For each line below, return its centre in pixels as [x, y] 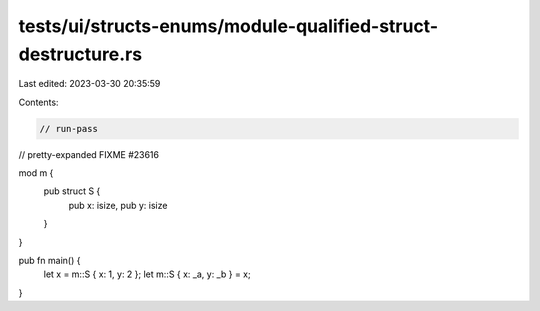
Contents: [38, 102]
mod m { [36, 173]
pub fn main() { [49, 261]
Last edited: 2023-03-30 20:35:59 [89, 84]
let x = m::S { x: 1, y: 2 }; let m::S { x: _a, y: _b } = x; [147, 274]
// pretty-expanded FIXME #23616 [89, 154]
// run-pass [69, 128]
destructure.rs [80, 54]
